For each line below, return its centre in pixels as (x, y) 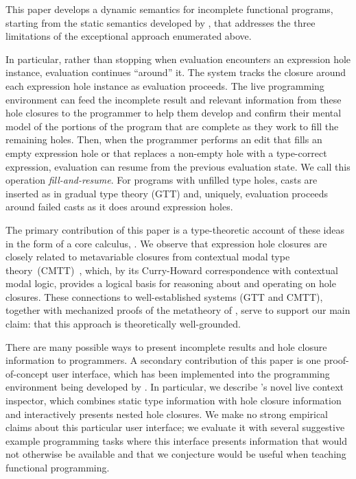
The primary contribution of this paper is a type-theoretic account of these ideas (175, 229)
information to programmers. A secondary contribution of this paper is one (163, 360)
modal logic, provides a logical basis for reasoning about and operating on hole (171, 283)
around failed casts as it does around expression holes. (119, 207)
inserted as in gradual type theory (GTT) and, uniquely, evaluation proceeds (167, 193)
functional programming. (58, 467)
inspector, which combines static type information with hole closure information (174, 401)
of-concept (27, 373)
